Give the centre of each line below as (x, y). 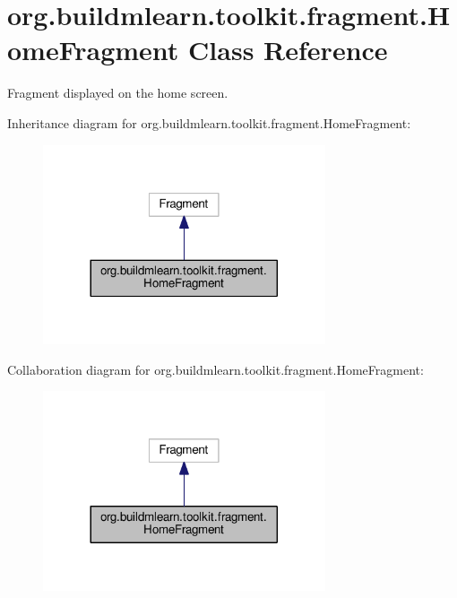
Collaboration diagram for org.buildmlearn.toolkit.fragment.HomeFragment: (216, 369)
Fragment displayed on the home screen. (118, 93)
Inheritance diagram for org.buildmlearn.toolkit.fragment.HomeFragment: (209, 122)
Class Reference (288, 50)
